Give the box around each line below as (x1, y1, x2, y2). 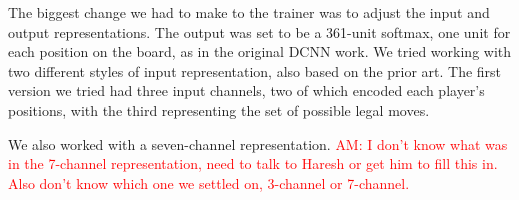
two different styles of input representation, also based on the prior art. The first (8, 60, 502, 81)
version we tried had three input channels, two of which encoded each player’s (8, 80, 485, 101)
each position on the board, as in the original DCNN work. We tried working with (8, 41, 512, 62)
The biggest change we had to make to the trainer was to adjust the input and (8, 2, 490, 22)
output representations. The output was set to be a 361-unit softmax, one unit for (8, 21, 511, 42)
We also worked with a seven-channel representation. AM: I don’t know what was (8, 133, 508, 154)
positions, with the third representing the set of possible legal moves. (8, 99, 430, 120)
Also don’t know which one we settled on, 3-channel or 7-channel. (8, 172, 410, 193)
